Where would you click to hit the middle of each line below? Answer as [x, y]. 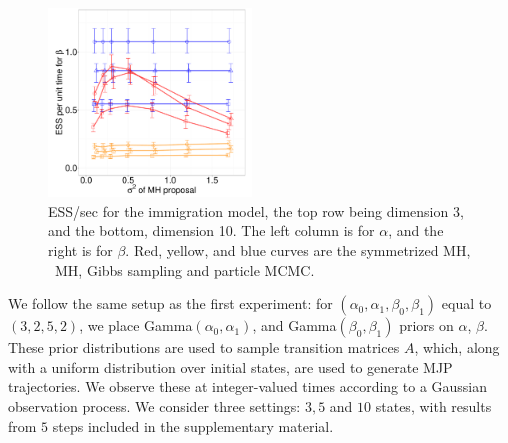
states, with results [433, 405]
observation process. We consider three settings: [154, 405]
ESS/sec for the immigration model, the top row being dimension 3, [256, 210]
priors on [426, 325]
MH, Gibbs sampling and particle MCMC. [184, 269]
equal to [466, 303]
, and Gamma [294, 325]
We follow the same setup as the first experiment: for [170, 303]
